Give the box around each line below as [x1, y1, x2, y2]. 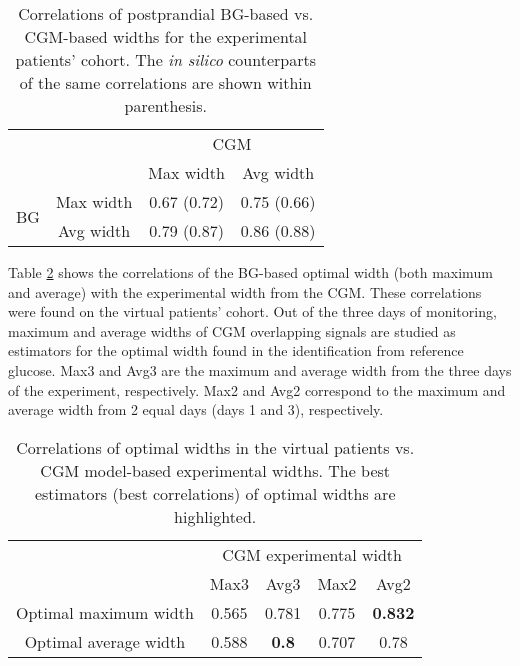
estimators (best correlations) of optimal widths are [34, 481, 396, 505]
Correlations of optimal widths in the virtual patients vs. [16, 435, 415, 459]
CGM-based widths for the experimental [24, 25, 308, 48]
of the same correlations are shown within [19, 71, 312, 94]
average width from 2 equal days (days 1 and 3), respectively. [8, 399, 384, 420]
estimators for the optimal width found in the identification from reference [8, 340, 464, 361]
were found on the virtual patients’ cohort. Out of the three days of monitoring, [8, 301, 497, 322]
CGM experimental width [222, 542, 402, 566]
